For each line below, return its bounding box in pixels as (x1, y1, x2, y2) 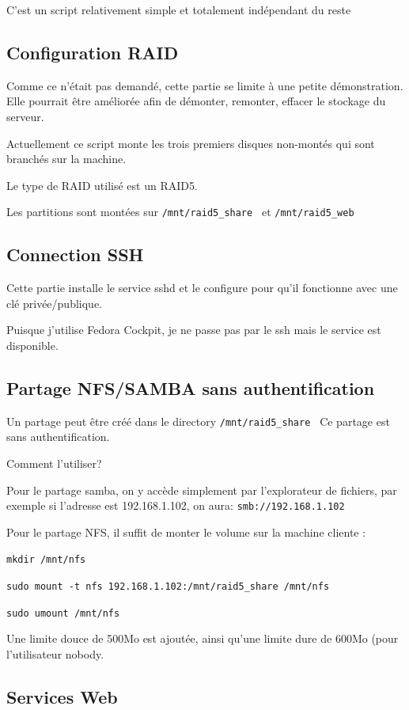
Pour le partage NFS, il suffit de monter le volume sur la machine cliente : (6, 523, 366, 540)
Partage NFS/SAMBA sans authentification (6, 375, 375, 400)
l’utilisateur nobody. (6, 646, 104, 663)
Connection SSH (6, 242, 144, 267)
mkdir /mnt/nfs (6, 554, 86, 566)
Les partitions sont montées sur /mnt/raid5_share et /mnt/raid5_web (6, 203, 354, 220)
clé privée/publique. (6, 294, 103, 311)
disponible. (6, 337, 59, 353)
